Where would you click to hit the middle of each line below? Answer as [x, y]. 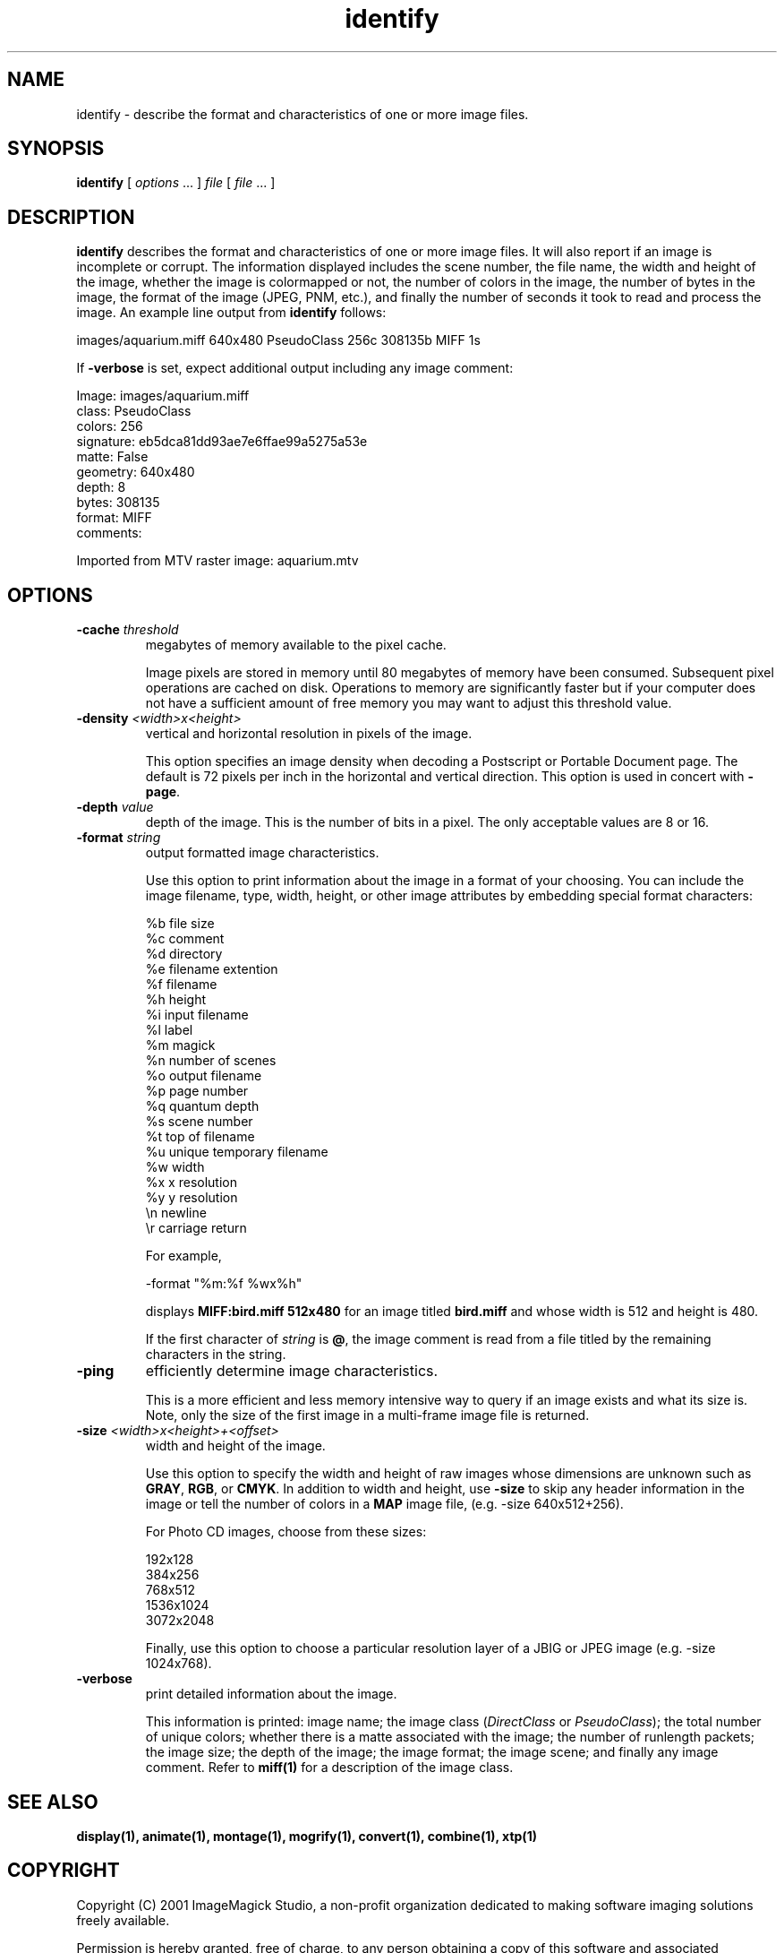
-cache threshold [128, 630]
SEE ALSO [53, 1802]
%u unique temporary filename [237, 1152]
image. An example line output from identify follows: [231, 313]
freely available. [123, 1920]
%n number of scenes [211, 1061]
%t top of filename [200, 1137]
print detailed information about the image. [271, 1694]
